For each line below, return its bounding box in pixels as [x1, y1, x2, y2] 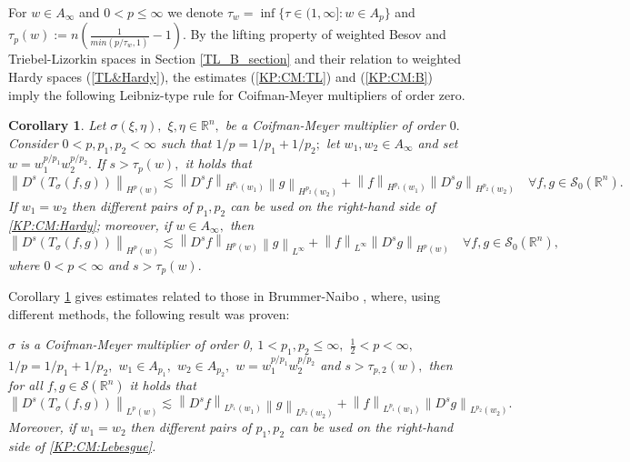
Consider [8, 133, 58, 152]
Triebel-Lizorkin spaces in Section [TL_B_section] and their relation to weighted [8, 49, 461, 68]
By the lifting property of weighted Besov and [190, 25, 446, 44]
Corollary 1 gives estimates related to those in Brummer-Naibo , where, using [8, 286, 441, 306]
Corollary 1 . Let [8, 115, 106, 135]
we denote [167, 3, 224, 21]
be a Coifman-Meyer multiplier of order [225, 115, 445, 135]
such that [160, 133, 212, 152]
